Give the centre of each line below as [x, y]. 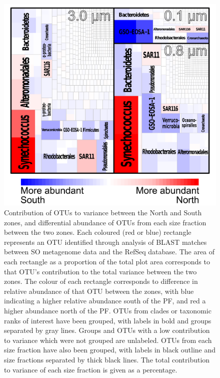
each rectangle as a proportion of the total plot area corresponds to [107, 261]
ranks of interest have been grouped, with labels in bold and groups [108, 320]
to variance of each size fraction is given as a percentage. [91, 369]
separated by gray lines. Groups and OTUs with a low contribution [107, 330]
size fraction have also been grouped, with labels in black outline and [110, 350]
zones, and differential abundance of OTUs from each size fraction [105, 222]
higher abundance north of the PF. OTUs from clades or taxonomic [108, 310]
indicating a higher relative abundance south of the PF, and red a [105, 301]
